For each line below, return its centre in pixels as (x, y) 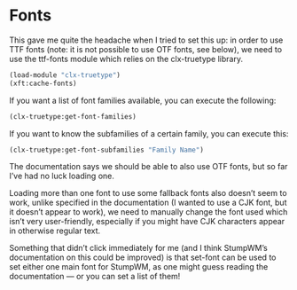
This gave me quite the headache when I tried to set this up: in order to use (146, 40)
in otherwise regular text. (55, 231)
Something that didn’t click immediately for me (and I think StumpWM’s (138, 248)
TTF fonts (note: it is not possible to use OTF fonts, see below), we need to (145, 49)
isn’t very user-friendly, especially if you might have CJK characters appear (147, 222)
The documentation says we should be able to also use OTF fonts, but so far (148, 167)
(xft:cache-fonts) (43, 83)
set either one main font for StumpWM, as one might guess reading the (139, 267)
